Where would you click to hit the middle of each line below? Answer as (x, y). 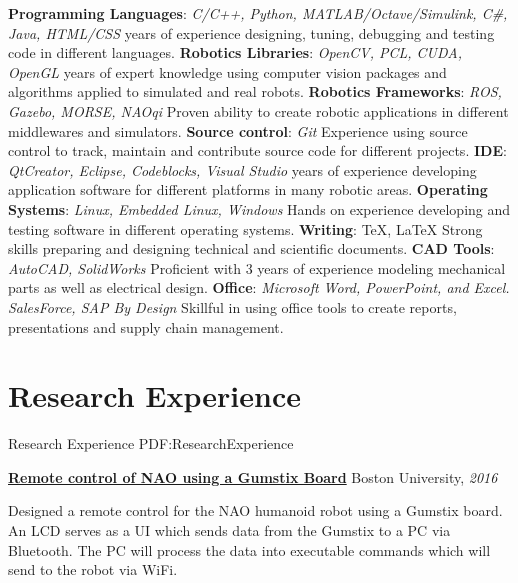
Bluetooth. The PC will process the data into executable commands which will (249, 549)
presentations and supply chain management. (146, 326)
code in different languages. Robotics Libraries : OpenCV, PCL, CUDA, (235, 52)
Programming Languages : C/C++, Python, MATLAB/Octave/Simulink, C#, (258, 13)
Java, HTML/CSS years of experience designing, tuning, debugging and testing (251, 32)
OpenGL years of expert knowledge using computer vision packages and (227, 71)
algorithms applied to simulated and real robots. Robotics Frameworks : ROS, (255, 91)
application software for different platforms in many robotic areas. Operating (248, 189)
